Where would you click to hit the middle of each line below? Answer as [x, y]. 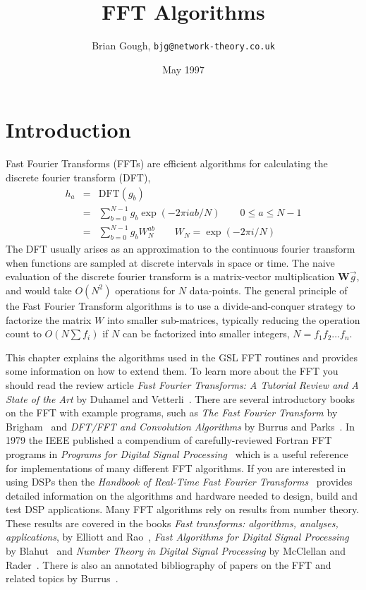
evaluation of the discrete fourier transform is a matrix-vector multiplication [170, 276]
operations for [145, 290]
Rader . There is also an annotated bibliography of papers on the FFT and [169, 564]
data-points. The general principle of [268, 290]
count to [24, 333]
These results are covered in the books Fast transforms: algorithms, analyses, [172, 523]
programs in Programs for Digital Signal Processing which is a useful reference [177, 453]
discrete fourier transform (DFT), [78, 177]
